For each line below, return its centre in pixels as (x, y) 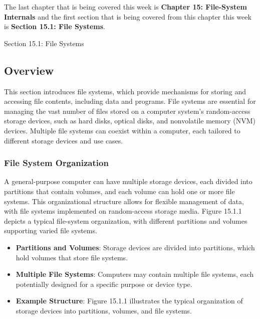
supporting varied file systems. (51, 230)
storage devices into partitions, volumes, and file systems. (104, 310)
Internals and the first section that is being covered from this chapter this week (128, 16)
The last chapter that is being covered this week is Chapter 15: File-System (125, 7)
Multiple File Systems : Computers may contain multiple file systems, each (135, 274)
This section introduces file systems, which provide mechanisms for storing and (125, 91)
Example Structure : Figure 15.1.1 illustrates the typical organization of (129, 301)
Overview (29, 70)
